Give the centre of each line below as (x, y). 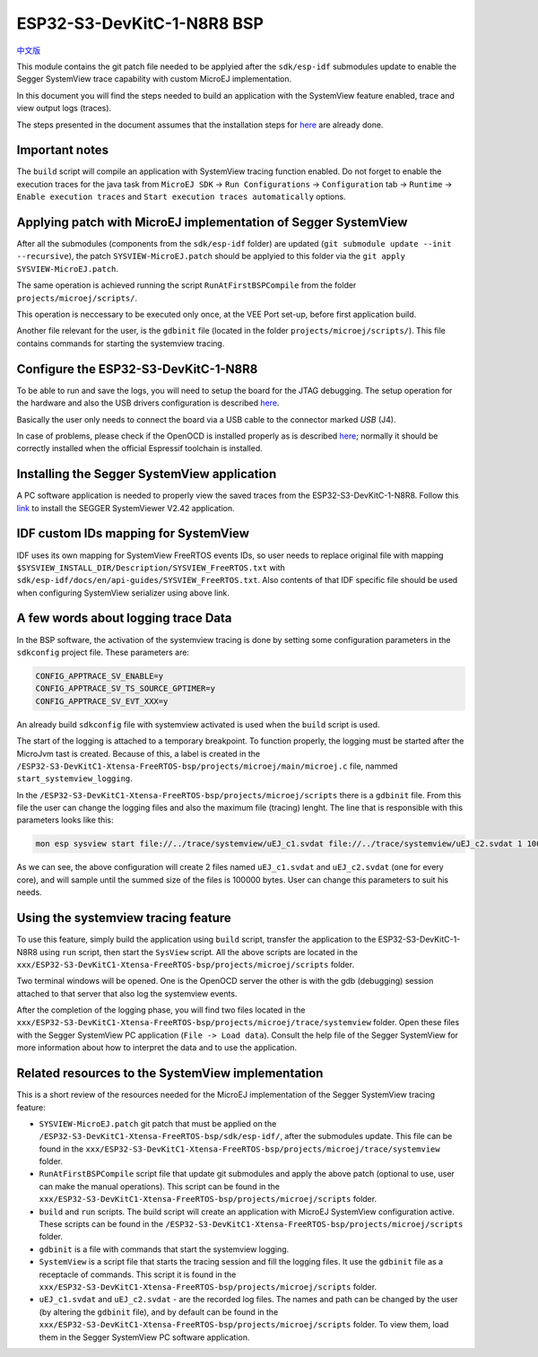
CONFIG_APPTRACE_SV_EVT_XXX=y (102, 701)
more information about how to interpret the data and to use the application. (157, 1048)
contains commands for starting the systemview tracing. (121, 343)
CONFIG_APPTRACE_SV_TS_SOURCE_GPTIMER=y (125, 689)
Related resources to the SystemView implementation (170, 1073)
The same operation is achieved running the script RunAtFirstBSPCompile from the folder (187, 285)
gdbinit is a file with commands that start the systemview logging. (164, 1249)
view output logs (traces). (64, 109)
